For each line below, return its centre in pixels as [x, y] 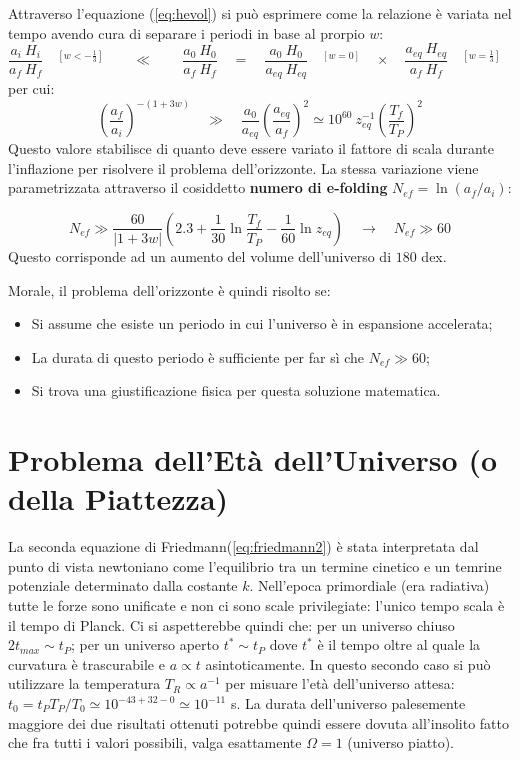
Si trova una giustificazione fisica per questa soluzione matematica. [236, 390]
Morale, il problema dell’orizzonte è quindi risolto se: [169, 289]
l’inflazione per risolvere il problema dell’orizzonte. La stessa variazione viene [243, 167]
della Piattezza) [118, 498]
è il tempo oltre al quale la [399, 644]
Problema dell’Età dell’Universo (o [252, 459]
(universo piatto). [401, 742]
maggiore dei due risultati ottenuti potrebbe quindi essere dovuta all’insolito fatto [259, 722]
